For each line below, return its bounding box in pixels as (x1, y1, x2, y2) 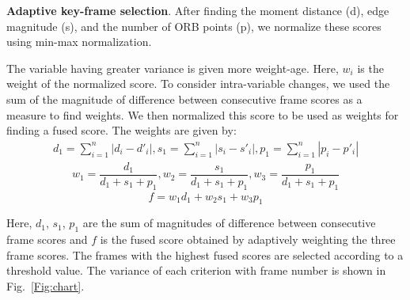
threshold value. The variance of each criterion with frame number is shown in (6, 262, 386, 279)
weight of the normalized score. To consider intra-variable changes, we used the (6, 75, 390, 92)
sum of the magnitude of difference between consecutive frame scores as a (6, 90, 363, 107)
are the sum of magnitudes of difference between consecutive (82, 215, 376, 231)
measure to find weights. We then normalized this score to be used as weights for (6, 106, 399, 123)
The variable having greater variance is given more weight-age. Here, (6, 59, 339, 76)
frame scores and (6, 231, 88, 248)
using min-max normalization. (6, 33, 152, 50)
